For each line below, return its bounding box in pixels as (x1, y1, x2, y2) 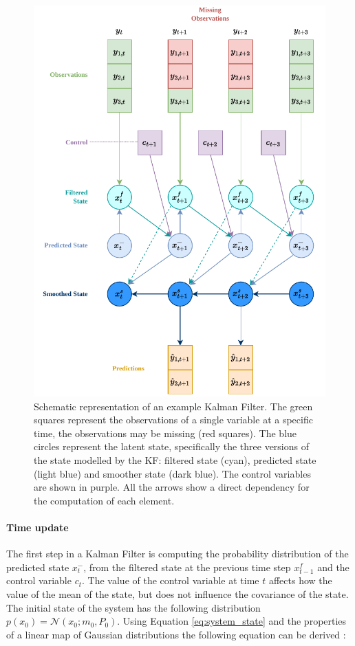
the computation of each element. (34, 493, 175, 507)
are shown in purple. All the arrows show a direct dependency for (34, 480, 310, 494)
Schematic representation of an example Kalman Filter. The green (34, 399, 313, 413)
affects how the (268, 573, 332, 588)
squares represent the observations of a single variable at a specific (34, 412, 313, 427)
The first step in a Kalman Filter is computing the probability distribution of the (6, 546, 349, 561)
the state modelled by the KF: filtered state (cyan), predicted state (34, 453, 316, 467)
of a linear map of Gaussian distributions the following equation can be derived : (6, 627, 346, 641)
